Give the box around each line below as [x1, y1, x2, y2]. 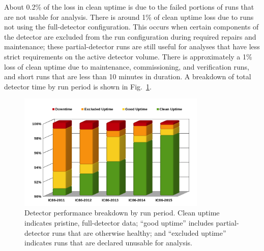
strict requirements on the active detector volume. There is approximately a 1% [4, 51, 252, 61]
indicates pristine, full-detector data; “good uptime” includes [24, 217, 214, 228]
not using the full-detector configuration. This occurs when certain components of [4, 21, 259, 32]
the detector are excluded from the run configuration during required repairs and [4, 31, 256, 42]
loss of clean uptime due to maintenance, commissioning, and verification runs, [4, 61, 249, 72]
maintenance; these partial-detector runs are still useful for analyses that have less [4, 41, 260, 52]
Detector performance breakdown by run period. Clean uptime [24, 207, 220, 218]
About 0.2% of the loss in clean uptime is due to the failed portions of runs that [4, 2, 254, 12]
